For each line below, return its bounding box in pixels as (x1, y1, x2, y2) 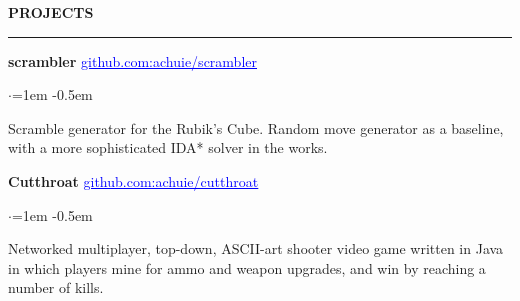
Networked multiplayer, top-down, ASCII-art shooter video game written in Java (8, 238, 504, 259)
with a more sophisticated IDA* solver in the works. (8, 137, 328, 158)
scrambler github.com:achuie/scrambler (8, 50, 257, 71)
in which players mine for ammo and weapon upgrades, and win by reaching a (8, 257, 486, 278)
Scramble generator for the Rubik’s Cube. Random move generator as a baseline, (8, 117, 504, 138)
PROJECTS (8, 2, 94, 22)
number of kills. (8, 277, 104, 298)
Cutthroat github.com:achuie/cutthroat (8, 170, 259, 191)
